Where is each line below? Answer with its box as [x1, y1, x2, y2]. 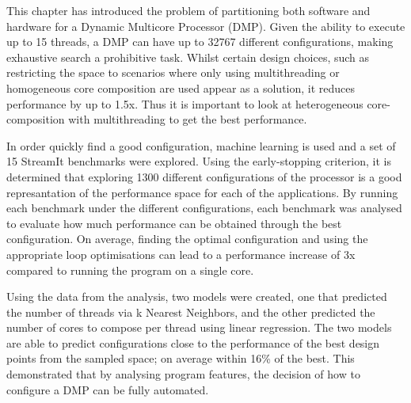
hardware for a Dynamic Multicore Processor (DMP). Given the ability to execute [6, 17, 405, 34]
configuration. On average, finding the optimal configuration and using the [6, 230, 368, 247]
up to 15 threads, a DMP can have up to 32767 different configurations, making [6, 33, 394, 50]
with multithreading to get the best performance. [68, 111, 307, 127]
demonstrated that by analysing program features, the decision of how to [6, 366, 360, 382]
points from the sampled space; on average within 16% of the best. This [6, 350, 355, 367]
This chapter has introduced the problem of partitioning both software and [6, 2, 371, 18]
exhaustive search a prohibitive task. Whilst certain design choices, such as [6, 48, 370, 65]
